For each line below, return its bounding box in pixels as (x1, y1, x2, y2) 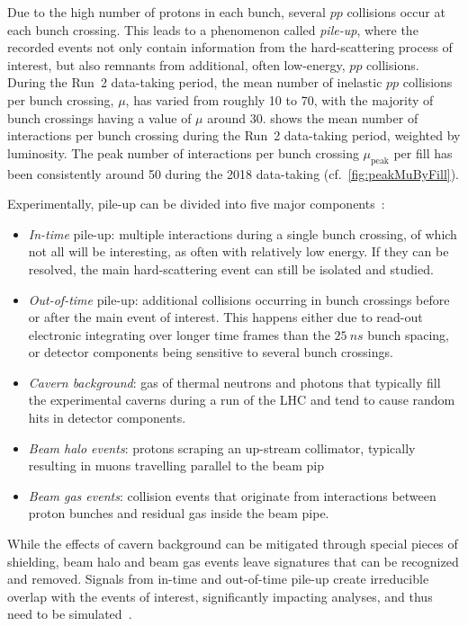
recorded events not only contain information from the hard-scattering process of (7, 38, 453, 57)
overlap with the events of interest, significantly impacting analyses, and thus (7, 586, 433, 605)
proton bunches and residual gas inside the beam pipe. (28, 504, 329, 523)
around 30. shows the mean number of (207, 108, 418, 127)
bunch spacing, (367, 325, 450, 344)
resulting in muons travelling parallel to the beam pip (28, 456, 324, 475)
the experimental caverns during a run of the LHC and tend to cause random (28, 390, 455, 409)
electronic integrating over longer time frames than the (28, 325, 330, 344)
